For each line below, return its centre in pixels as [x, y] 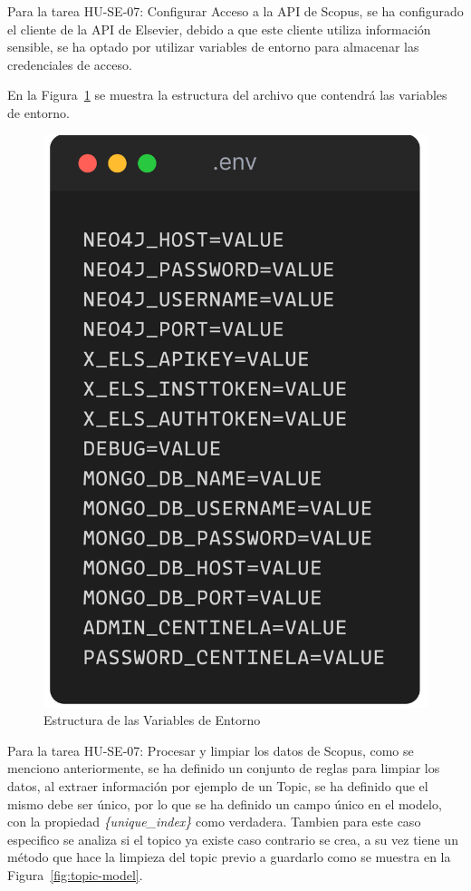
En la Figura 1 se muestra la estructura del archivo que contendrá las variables [227, 95]
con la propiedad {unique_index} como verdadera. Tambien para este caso [214, 822]
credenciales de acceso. [70, 64]
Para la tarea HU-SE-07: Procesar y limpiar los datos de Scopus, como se [211, 750]
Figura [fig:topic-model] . [75, 874]
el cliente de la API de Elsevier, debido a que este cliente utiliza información [219, 29]
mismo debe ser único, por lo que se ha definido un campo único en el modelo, [225, 803]
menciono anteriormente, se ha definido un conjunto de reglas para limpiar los [224, 768]
